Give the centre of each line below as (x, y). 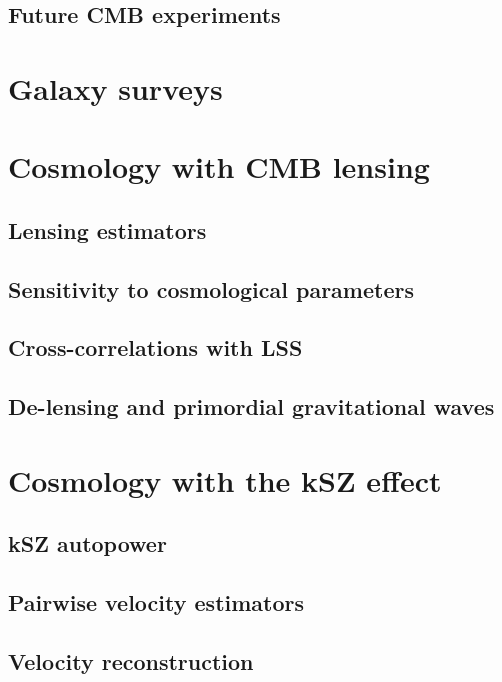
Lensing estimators (107, 229)
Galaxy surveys (115, 87)
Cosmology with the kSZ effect (225, 479)
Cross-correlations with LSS (155, 347)
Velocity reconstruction (131, 660)
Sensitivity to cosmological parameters (211, 288)
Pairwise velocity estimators (156, 602)
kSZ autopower (87, 543)
